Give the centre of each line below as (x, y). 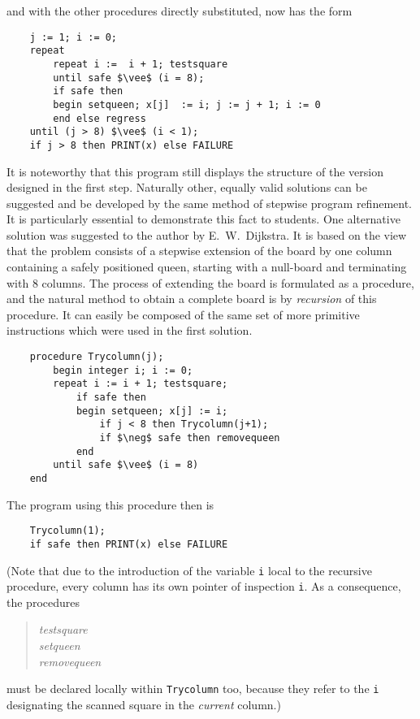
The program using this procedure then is (110, 504)
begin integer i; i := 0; (123, 370)
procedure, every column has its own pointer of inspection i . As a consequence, (204, 586)
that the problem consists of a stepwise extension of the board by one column (199, 251)
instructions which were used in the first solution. (130, 330)
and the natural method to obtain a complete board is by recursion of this (192, 299)
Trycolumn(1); (67, 531)
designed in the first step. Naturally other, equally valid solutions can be (187, 187)
